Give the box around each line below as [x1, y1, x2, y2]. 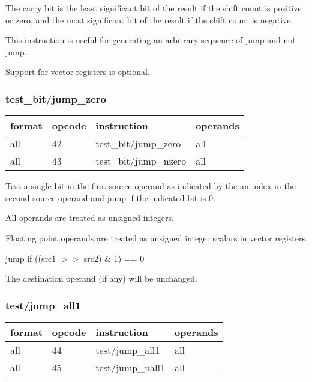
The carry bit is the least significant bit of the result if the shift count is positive [5, 2, 302, 14]
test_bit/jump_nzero [95, 154, 187, 168]
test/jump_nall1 [95, 360, 165, 374]
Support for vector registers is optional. [5, 65, 150, 78]
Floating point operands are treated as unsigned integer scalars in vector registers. [5, 231, 308, 244]
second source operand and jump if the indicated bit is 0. [5, 191, 215, 204]
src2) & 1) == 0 [83, 252, 145, 264]
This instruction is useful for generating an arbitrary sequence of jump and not [5, 34, 296, 46]
